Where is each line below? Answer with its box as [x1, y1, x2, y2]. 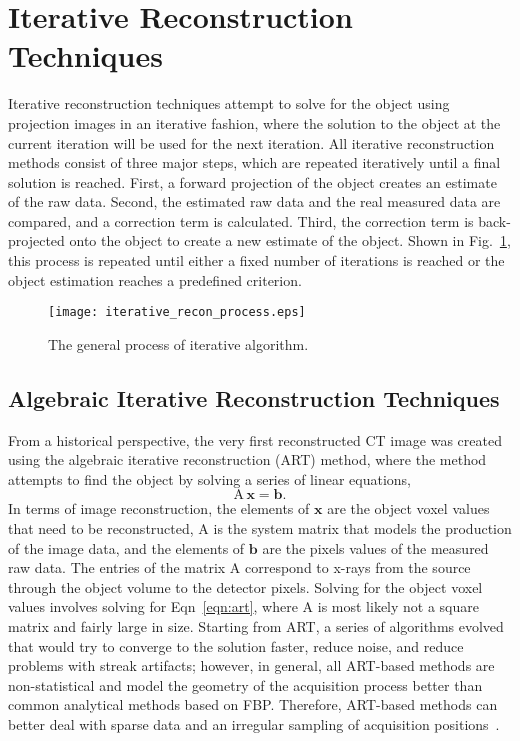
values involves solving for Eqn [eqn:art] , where [8, 596, 298, 617]
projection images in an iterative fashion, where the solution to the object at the [8, 112, 501, 133]
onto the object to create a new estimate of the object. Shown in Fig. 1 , [69, 230, 511, 251]
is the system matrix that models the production [213, 518, 512, 539]
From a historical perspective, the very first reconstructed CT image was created [8, 429, 502, 450]
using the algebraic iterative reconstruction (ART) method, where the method [8, 449, 487, 470]
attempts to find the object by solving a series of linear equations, [8, 468, 411, 489]
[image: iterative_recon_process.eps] [48, 305, 306, 320]
